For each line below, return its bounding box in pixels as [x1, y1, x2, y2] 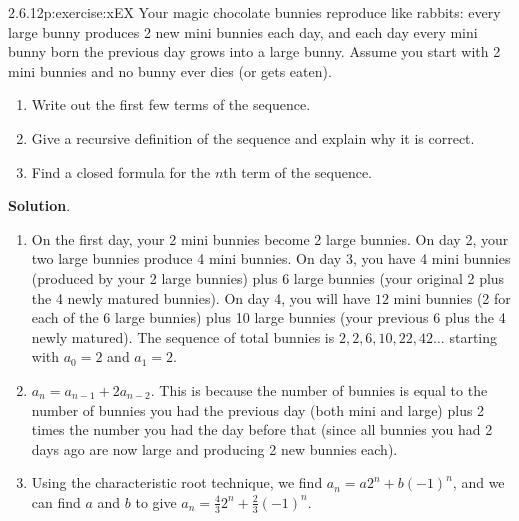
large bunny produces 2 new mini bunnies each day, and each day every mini [8, 21, 478, 42]
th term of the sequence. [223, 161, 372, 182]
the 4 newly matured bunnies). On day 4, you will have [31, 287, 371, 308]
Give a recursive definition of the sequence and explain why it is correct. [31, 127, 475, 148]
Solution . [8, 195, 71, 216]
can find [31, 491, 81, 512]
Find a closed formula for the [31, 161, 211, 182]
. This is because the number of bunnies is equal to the [150, 379, 488, 400]
